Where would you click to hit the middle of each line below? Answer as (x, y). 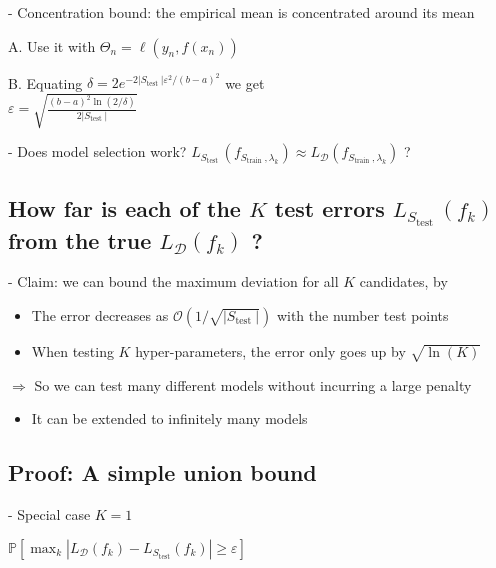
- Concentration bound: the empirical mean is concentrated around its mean (241, 12)
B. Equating (45, 82)
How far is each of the (124, 207)
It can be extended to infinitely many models (169, 418)
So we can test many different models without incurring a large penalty (253, 384)
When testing (72, 350)
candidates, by (403, 281)
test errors (329, 207)
